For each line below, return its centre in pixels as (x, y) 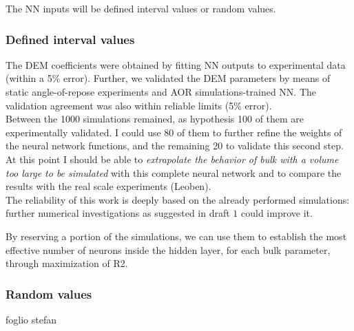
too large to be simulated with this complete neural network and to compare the (174, 172)
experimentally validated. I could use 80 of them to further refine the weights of (174, 132)
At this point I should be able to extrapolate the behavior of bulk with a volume (172, 159)
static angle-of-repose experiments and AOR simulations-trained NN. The (161, 92)
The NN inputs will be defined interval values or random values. (141, 8)
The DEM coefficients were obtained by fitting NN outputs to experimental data (176, 64)
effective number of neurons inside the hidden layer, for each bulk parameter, (168, 249)
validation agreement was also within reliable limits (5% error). (139, 105)
